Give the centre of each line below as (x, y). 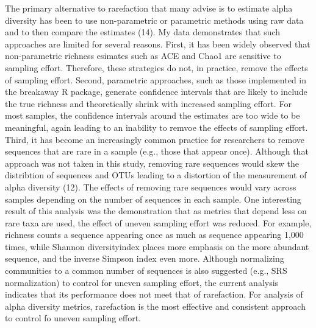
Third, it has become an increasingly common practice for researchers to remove (155, 139)
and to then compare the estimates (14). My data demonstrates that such (143, 32)
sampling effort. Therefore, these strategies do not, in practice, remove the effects (156, 67)
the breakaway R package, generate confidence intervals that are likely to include (156, 92)
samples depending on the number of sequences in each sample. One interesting (153, 199)
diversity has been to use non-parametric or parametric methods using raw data (154, 20)
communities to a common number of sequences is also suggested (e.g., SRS (146, 270)
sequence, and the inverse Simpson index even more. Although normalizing (145, 258)
